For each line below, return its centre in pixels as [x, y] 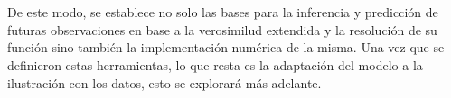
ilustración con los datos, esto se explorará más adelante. [164, 82]
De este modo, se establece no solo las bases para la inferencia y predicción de [223, 12]
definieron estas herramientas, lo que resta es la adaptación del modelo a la [215, 64]
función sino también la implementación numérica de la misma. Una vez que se [226, 47]
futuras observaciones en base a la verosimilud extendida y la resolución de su [222, 29]
